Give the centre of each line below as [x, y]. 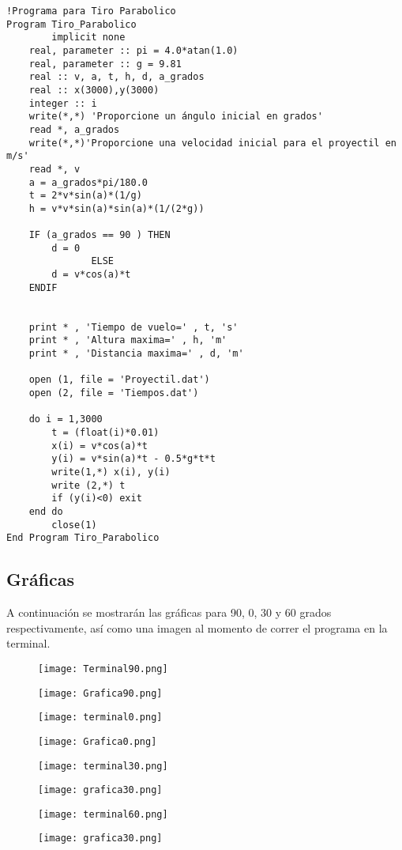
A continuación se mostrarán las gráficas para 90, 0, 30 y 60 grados [169, 612]
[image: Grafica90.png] [100, 693]
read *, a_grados [74, 129]
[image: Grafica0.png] [98, 741]
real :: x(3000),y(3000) [94, 90]
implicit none [88, 38]
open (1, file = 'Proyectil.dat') [119, 380]
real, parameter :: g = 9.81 [105, 64]
